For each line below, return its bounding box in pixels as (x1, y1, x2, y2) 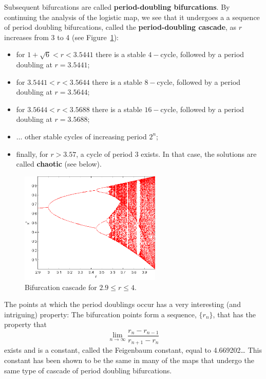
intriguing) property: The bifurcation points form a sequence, (4, 309, 197, 319)
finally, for (16, 148, 48, 159)
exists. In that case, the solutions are (141, 148, 257, 159)
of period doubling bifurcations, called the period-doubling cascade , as (4, 22, 237, 32)
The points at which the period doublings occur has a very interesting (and (4, 299, 241, 310)
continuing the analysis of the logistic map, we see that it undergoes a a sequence (4, 11, 260, 22)
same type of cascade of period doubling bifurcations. (4, 365, 172, 375)
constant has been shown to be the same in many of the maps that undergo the (4, 355, 254, 366)
